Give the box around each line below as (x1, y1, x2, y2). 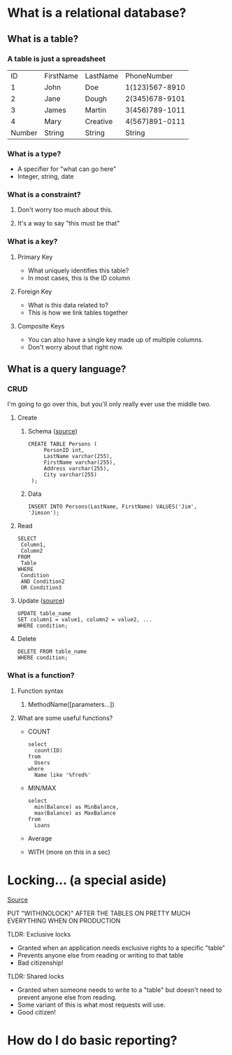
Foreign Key (17, 287, 52, 296)
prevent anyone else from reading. (17, 993, 117, 1001)
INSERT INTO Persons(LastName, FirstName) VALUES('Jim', (27, 503, 198, 511)
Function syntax (17, 687, 64, 695)
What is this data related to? (27, 301, 108, 309)
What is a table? (7, 33, 79, 45)
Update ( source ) (17, 597, 65, 605)
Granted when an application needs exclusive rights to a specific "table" (17, 944, 226, 952)
